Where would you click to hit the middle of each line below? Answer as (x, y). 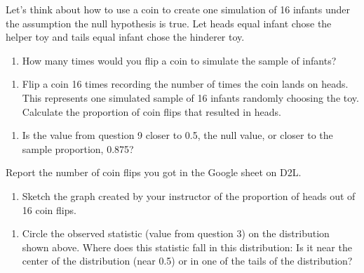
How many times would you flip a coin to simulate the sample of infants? (179, 60)
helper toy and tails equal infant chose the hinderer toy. (125, 37)
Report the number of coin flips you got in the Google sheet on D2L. (154, 172)
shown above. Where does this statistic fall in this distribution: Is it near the (187, 247)
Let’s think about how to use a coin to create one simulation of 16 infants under (178, 9)
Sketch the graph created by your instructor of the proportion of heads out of (189, 195)
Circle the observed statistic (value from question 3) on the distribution (176, 233)
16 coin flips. (49, 209)
